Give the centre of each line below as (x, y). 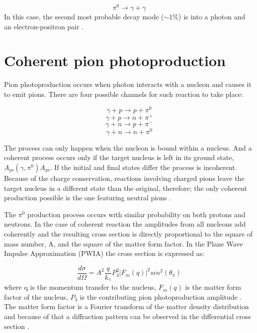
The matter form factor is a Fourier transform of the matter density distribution (127, 306)
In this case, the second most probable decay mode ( (84, 17)
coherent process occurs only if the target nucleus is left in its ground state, (119, 157)
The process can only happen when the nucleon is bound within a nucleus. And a (128, 147)
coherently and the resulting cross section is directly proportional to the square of (128, 233)
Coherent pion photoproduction (115, 60)
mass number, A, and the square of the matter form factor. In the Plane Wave (124, 243)
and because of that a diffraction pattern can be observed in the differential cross (128, 316)
